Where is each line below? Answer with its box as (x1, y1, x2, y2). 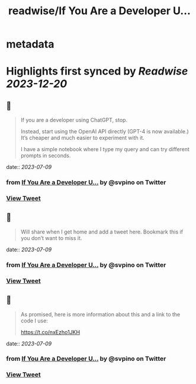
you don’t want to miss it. (20, 234, 82, 241)
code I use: (20, 317, 49, 324)
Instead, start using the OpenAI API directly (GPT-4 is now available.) (20, 128, 189, 135)
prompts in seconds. (20, 152, 71, 159)
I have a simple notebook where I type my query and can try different (20, 146, 189, 153)
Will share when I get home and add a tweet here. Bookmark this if (20, 228, 184, 235)
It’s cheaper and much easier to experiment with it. (20, 135, 144, 142)
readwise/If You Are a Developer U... (8, 4, 191, 18)
